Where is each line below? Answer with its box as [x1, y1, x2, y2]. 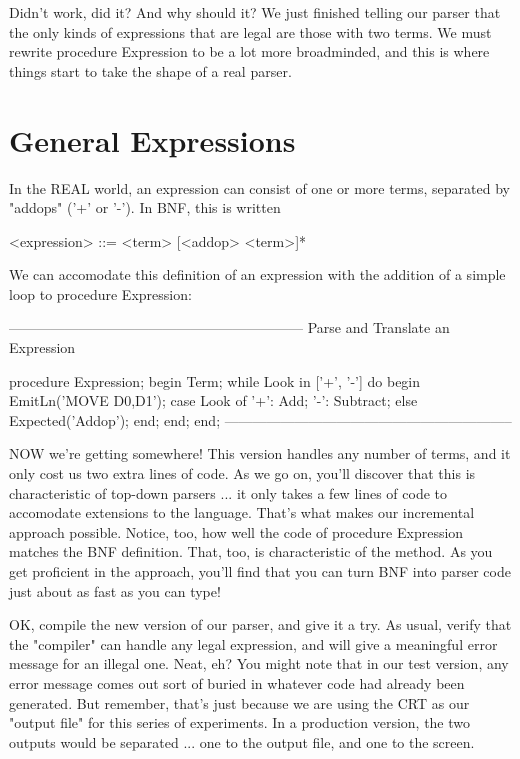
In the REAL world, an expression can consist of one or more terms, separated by [9, 177, 510, 198]
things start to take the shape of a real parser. [9, 60, 292, 81]
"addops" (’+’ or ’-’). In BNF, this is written [9, 197, 281, 218]
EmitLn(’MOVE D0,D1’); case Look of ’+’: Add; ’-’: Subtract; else [9, 390, 418, 411]
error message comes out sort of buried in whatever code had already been [9, 672, 465, 693]
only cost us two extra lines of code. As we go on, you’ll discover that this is [9, 463, 476, 484]
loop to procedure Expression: [9, 283, 192, 304]
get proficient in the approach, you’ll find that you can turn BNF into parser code [9, 561, 511, 581]
